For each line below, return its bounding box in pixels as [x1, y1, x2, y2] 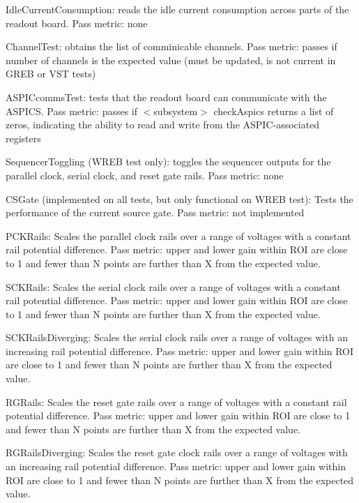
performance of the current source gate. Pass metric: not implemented [6, 205, 305, 220]
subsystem [153, 103, 198, 118]
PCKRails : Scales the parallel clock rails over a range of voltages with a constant [6, 228, 351, 243]
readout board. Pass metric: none [6, 15, 148, 30]
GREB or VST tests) [6, 66, 96, 81]
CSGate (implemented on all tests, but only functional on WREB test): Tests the [6, 191, 353, 206]
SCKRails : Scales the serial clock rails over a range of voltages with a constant [6, 279, 341, 294]
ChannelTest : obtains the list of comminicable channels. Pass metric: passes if [6, 39, 337, 54]
